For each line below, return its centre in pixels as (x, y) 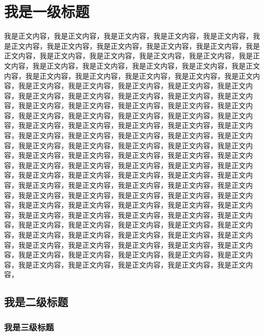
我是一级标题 (47, 11)
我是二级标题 (36, 302)
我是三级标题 (29, 327)
